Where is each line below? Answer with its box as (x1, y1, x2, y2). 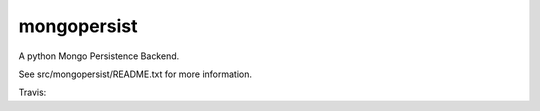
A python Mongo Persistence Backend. (18, 50, 180, 62)
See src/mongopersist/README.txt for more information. (18, 68, 253, 80)
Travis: (18, 86, 47, 99)
